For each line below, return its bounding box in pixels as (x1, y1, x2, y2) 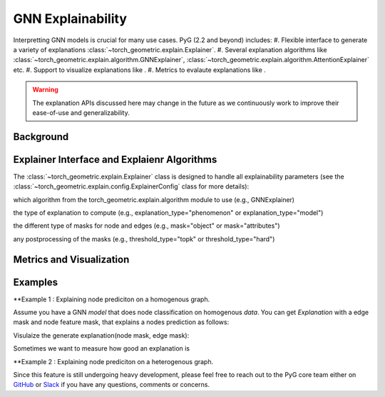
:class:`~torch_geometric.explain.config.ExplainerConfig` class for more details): (13, 182, 250, 191)
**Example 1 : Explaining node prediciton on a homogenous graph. (13, 295, 210, 303)
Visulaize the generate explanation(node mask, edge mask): (13, 331, 190, 339)
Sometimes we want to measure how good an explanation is (13, 344, 190, 353)
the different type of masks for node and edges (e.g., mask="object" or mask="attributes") (13, 221, 281, 230)
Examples (13, 276, 58, 288)
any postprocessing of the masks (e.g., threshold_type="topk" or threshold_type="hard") (13, 234, 275, 243)
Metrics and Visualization (13, 253, 130, 266)
